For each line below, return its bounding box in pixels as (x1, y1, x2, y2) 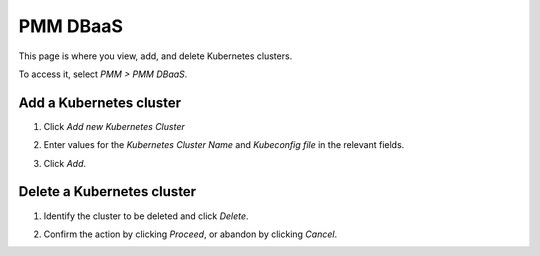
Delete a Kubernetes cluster (18, 183, 197, 200)
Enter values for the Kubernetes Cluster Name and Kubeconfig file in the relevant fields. (43, 139, 405, 151)
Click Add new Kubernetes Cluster (43, 120, 185, 132)
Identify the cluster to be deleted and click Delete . (43, 210, 249, 222)
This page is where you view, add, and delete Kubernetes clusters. (18, 50, 293, 62)
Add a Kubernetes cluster (18, 94, 182, 111)
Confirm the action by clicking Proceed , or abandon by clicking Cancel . (43, 228, 338, 240)
